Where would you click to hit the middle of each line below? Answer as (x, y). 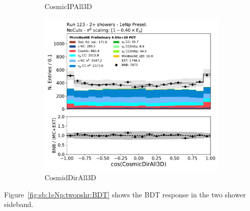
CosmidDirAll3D (71, 177)
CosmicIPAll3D (68, 6)
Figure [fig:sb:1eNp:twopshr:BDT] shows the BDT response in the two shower (125, 194)
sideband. (19, 204)
